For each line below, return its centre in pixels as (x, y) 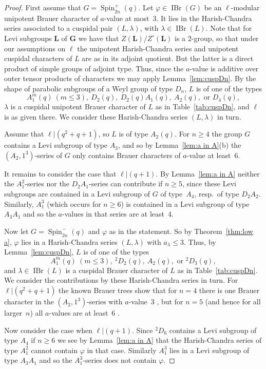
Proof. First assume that (43, 7)
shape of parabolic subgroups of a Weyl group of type (89, 88)
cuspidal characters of (38, 58)
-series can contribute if (126, 183)
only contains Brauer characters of (127, 155)
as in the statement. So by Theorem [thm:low (181, 231)
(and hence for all (233, 302)
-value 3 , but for (156, 302)
